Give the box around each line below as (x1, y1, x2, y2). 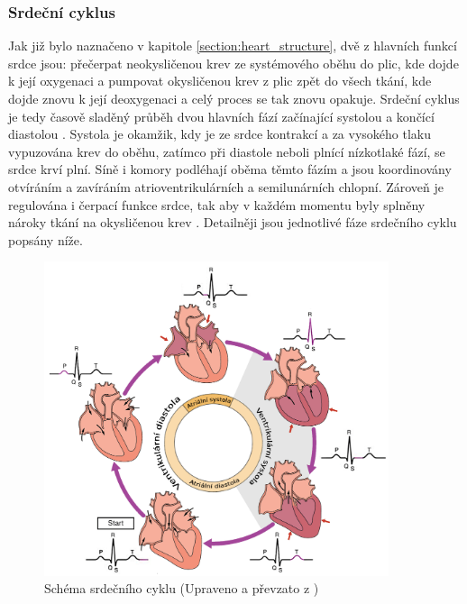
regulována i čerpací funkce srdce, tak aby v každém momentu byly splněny (8, 195, 426, 214)
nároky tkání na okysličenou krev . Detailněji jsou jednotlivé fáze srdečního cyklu (8, 213, 457, 232)
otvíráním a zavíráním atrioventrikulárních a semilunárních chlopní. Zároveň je (8, 177, 444, 196)
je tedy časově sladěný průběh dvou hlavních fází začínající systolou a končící (8, 106, 435, 125)
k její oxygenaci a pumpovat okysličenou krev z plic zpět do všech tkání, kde (8, 71, 432, 90)
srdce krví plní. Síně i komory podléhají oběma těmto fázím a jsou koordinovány (8, 160, 452, 178)
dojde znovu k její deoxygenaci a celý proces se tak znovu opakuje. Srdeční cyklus (8, 89, 460, 107)
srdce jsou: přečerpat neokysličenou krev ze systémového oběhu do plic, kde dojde (8, 53, 459, 72)
